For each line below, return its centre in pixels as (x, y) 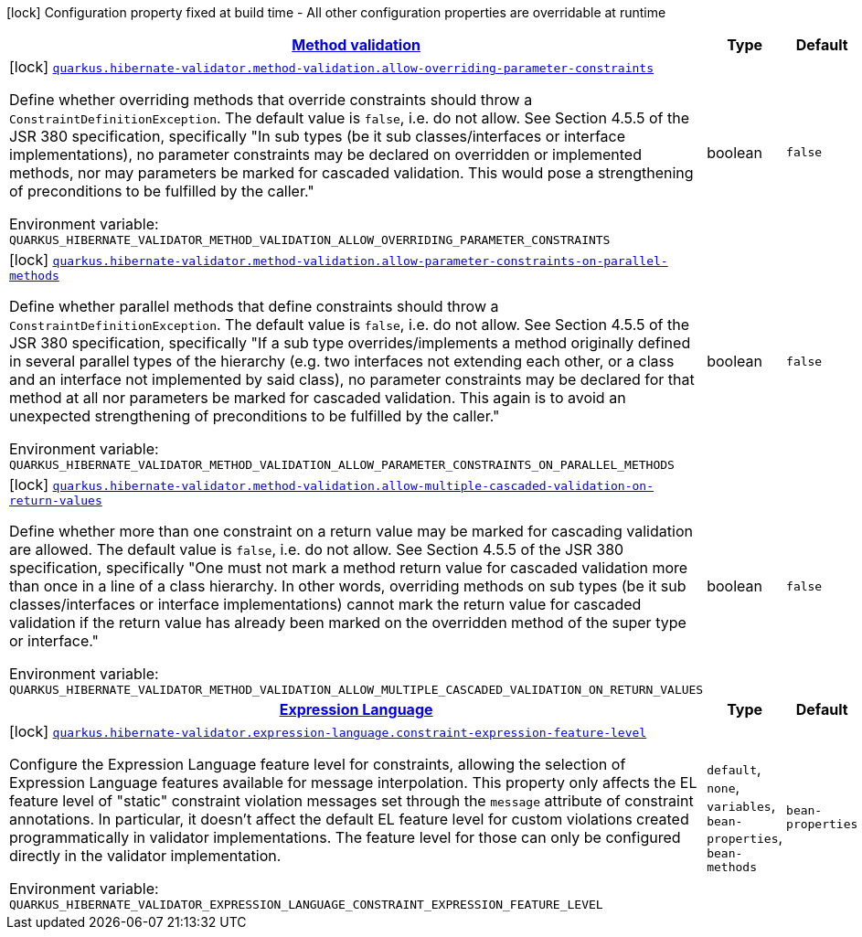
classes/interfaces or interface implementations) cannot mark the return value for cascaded (325, 604)
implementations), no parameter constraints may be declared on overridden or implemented (325, 154)
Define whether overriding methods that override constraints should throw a (271, 100)
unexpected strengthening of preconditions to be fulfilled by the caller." (255, 416)
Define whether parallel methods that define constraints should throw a (254, 306)
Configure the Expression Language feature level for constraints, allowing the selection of (318, 764)
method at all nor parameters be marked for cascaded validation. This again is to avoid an (318, 398)
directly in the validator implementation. (145, 856)
